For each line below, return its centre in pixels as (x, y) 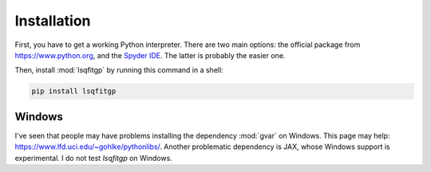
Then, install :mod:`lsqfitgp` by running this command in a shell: (119, 70)
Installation (53, 21)
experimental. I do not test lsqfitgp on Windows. (94, 158)
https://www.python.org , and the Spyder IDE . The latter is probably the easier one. (150, 55)
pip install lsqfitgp (74, 91)
